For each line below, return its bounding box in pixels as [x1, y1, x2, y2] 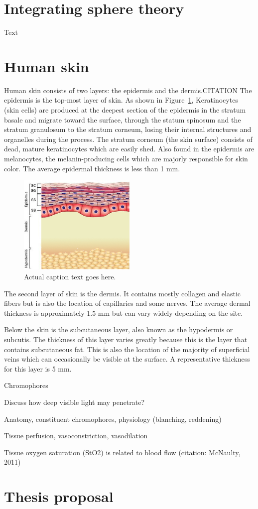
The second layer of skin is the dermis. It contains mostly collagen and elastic [4, 288, 241, 298]
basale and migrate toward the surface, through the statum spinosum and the [4, 114, 241, 125]
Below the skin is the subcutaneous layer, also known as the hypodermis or [4, 324, 233, 335]
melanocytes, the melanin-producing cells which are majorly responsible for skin [4, 153, 248, 163]
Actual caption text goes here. [24, 271, 116, 282]
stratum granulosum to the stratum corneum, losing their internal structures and [4, 124, 252, 134]
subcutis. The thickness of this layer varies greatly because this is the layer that [4, 334, 248, 344]
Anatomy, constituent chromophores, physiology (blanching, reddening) [4, 413, 222, 424]
